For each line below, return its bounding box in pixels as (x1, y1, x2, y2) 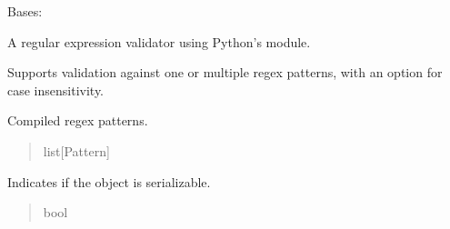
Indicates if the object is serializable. (7, 172, 211, 191)
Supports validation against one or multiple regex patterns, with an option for (7, 63, 443, 82)
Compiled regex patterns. (7, 111, 148, 130)
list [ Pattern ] (43, 141, 110, 160)
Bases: (7, 2, 43, 20)
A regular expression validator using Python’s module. (7, 32, 311, 51)
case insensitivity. (7, 80, 105, 99)
